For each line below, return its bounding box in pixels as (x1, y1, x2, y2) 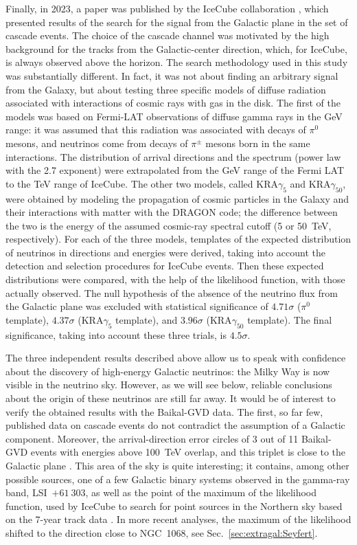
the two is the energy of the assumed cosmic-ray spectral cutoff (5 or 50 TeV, (5, 218, 332, 232)
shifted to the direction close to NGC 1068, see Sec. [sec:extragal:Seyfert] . (5, 525, 318, 540)
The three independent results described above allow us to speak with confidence (5, 351, 346, 365)
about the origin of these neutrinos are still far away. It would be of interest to (5, 391, 336, 405)
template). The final (247, 312, 332, 326)
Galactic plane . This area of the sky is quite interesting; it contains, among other (5, 458, 349, 472)
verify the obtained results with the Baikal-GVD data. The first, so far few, (5, 404, 323, 419)
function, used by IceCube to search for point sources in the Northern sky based (5, 498, 343, 513)
